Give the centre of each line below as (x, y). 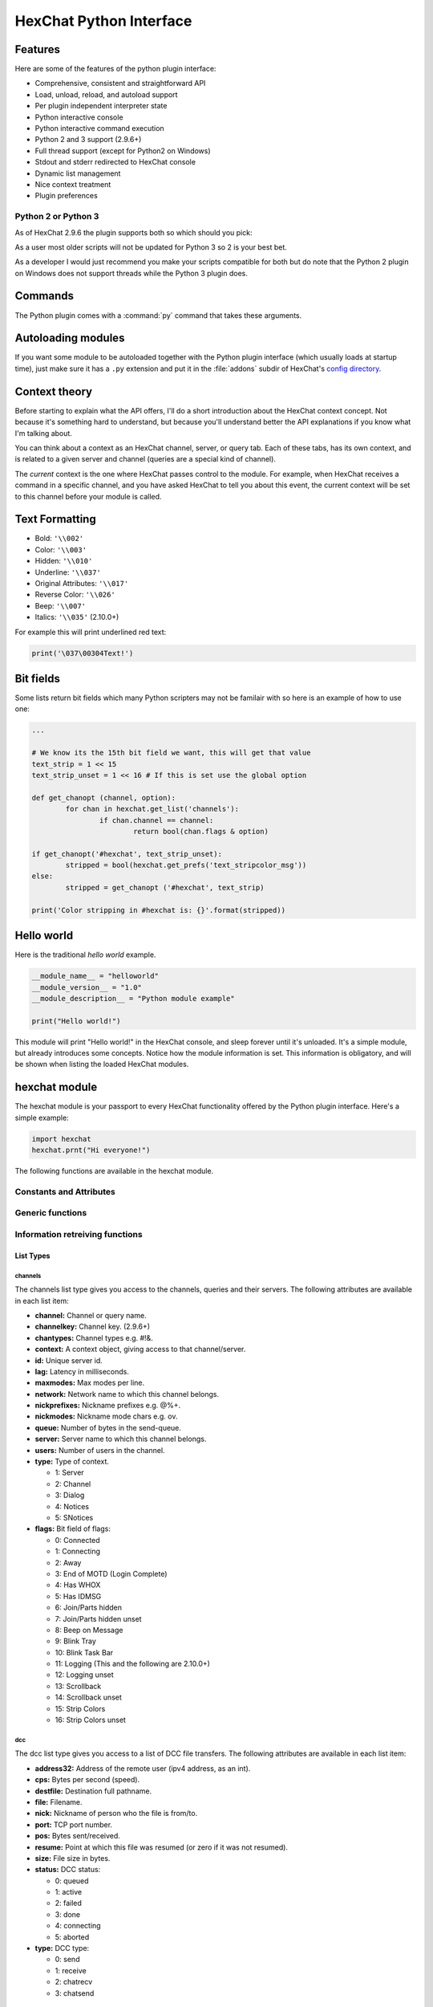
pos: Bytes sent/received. (77, 1836)
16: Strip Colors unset (90, 1720)
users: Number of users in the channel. (100, 1450)
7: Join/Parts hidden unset (98, 1618)
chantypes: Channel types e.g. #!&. (94, 1337)
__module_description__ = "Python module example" (134, 998)
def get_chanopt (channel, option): (104, 798)
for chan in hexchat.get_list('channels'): (152, 809)
